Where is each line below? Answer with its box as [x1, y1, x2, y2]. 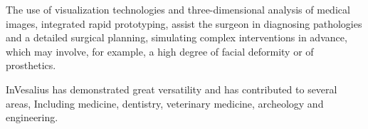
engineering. [6, 110, 58, 125]
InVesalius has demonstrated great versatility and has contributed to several [6, 81, 337, 96]
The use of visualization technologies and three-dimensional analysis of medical [6, 2, 350, 16]
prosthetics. [6, 58, 56, 73]
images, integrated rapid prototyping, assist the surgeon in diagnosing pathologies [6, 16, 362, 31]
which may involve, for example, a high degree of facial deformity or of [6, 43, 314, 58]
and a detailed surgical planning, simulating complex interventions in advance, [6, 30, 347, 45]
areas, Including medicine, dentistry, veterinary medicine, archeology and [6, 96, 324, 110]
